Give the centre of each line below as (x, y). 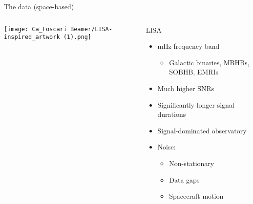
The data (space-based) (39, 6)
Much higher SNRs (186, 88)
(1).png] (77, 37)
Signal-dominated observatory (202, 130)
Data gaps (184, 179)
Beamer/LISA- (91, 29)
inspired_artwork (32, 37)
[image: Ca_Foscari (35, 29)
